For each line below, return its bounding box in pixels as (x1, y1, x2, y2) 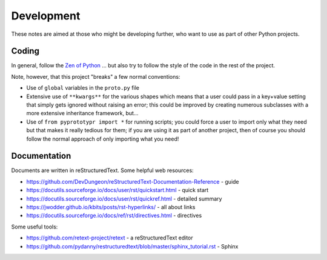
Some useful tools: (11, 223, 58, 230)
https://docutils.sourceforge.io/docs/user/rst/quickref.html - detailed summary (26, 195, 222, 202)
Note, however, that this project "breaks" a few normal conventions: (11, 73, 180, 80)
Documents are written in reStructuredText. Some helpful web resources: (11, 167, 194, 174)
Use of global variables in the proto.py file (26, 84, 139, 92)
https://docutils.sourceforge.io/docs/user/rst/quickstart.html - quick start (26, 187, 209, 194)
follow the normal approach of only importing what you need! (26, 135, 179, 142)
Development (11, 9, 81, 22)
